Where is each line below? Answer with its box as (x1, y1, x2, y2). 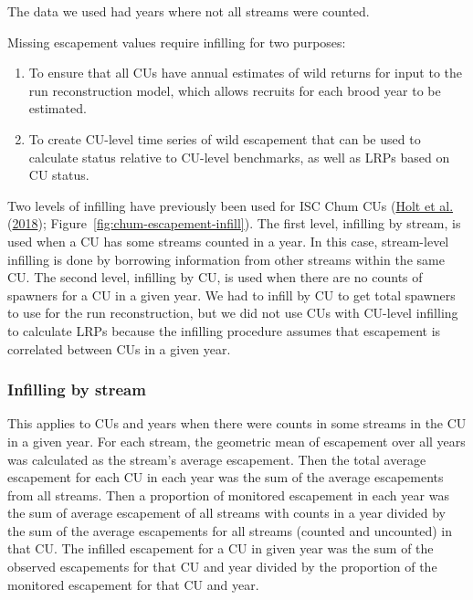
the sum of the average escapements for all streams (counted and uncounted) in (7, 521, 452, 540)
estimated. (28, 99, 87, 118)
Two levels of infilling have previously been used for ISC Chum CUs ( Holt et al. (7, 195, 454, 215)
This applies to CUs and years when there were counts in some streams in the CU (7, 414, 467, 433)
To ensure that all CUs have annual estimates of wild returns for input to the (28, 63, 463, 82)
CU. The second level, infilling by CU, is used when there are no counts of (7, 268, 423, 287)
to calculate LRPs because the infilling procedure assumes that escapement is (7, 321, 441, 340)
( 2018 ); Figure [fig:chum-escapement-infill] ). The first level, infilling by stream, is (7, 214, 461, 233)
